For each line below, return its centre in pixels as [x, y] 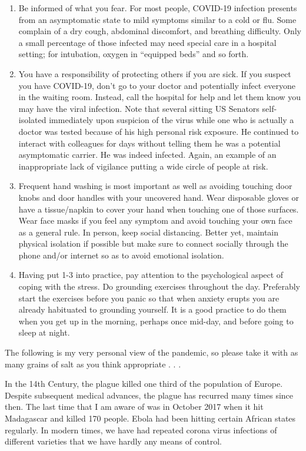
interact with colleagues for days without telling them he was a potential [149, 143]
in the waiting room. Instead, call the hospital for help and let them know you [160, 97]
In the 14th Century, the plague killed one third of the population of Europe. [144, 384]
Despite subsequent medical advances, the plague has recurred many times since [149, 395]
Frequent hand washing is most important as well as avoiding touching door [155, 186]
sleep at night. [44, 332]
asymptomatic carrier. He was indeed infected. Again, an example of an [147, 155]
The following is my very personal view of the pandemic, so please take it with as [152, 352]
